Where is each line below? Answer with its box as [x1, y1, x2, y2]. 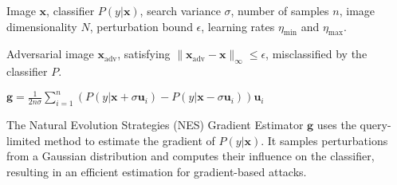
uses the [316, 116, 356, 133]
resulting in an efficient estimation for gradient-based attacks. [6, 163, 307, 179]
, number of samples [230, 2, 329, 18]
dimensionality [6, 18, 77, 34]
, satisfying [117, 45, 171, 62]
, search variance [140, 2, 221, 18]
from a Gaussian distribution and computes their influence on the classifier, [6, 148, 375, 164]
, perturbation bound [89, 18, 193, 34]
